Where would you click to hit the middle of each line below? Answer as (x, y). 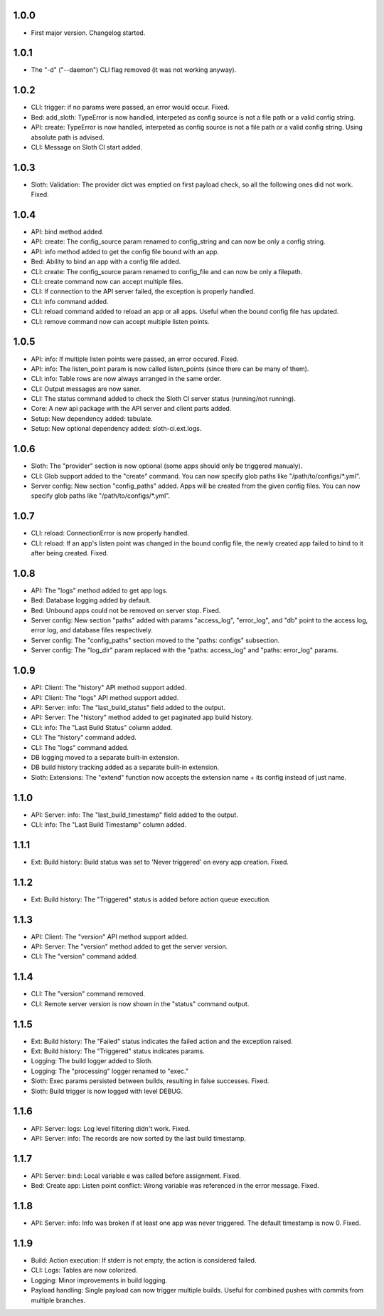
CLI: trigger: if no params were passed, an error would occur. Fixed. (130, 108)
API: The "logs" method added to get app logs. (100, 590)
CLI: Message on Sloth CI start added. (86, 147)
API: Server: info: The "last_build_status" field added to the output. (128, 707)
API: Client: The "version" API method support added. (110, 936)
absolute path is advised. (68, 137)
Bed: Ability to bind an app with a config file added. (106, 262)
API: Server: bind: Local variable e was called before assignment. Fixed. (136, 1176)
